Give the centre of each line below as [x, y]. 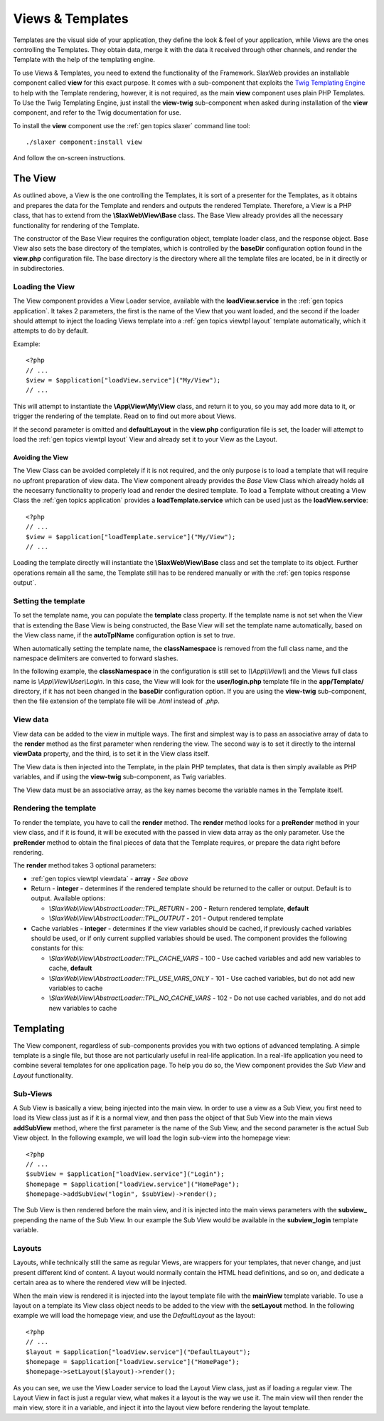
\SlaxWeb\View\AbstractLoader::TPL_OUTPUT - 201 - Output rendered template [166, 918]
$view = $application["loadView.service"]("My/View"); [123, 380]
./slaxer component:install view [84, 142]
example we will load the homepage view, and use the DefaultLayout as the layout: [134, 1316]
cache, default [70, 968]
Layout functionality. [43, 1075]
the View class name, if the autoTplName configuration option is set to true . [124, 635]
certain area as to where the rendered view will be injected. [100, 1283]
